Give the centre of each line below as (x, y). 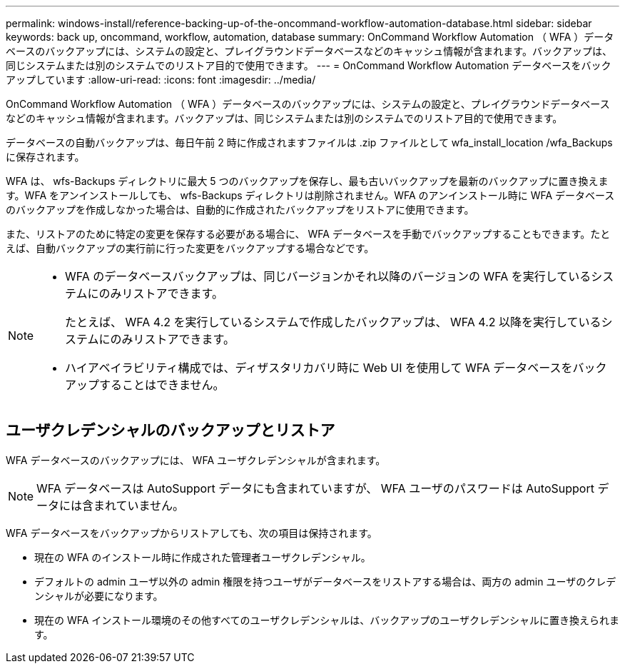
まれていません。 (139, 505)
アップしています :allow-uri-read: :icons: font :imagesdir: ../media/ (161, 80)
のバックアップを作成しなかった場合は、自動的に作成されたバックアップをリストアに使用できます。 (240, 210)
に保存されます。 (45, 157)
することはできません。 (162, 385)
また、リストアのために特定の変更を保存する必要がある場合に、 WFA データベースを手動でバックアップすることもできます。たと (308, 234)
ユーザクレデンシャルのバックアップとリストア (171, 431)
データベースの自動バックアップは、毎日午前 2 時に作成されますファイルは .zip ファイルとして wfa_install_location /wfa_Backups (309, 142)
